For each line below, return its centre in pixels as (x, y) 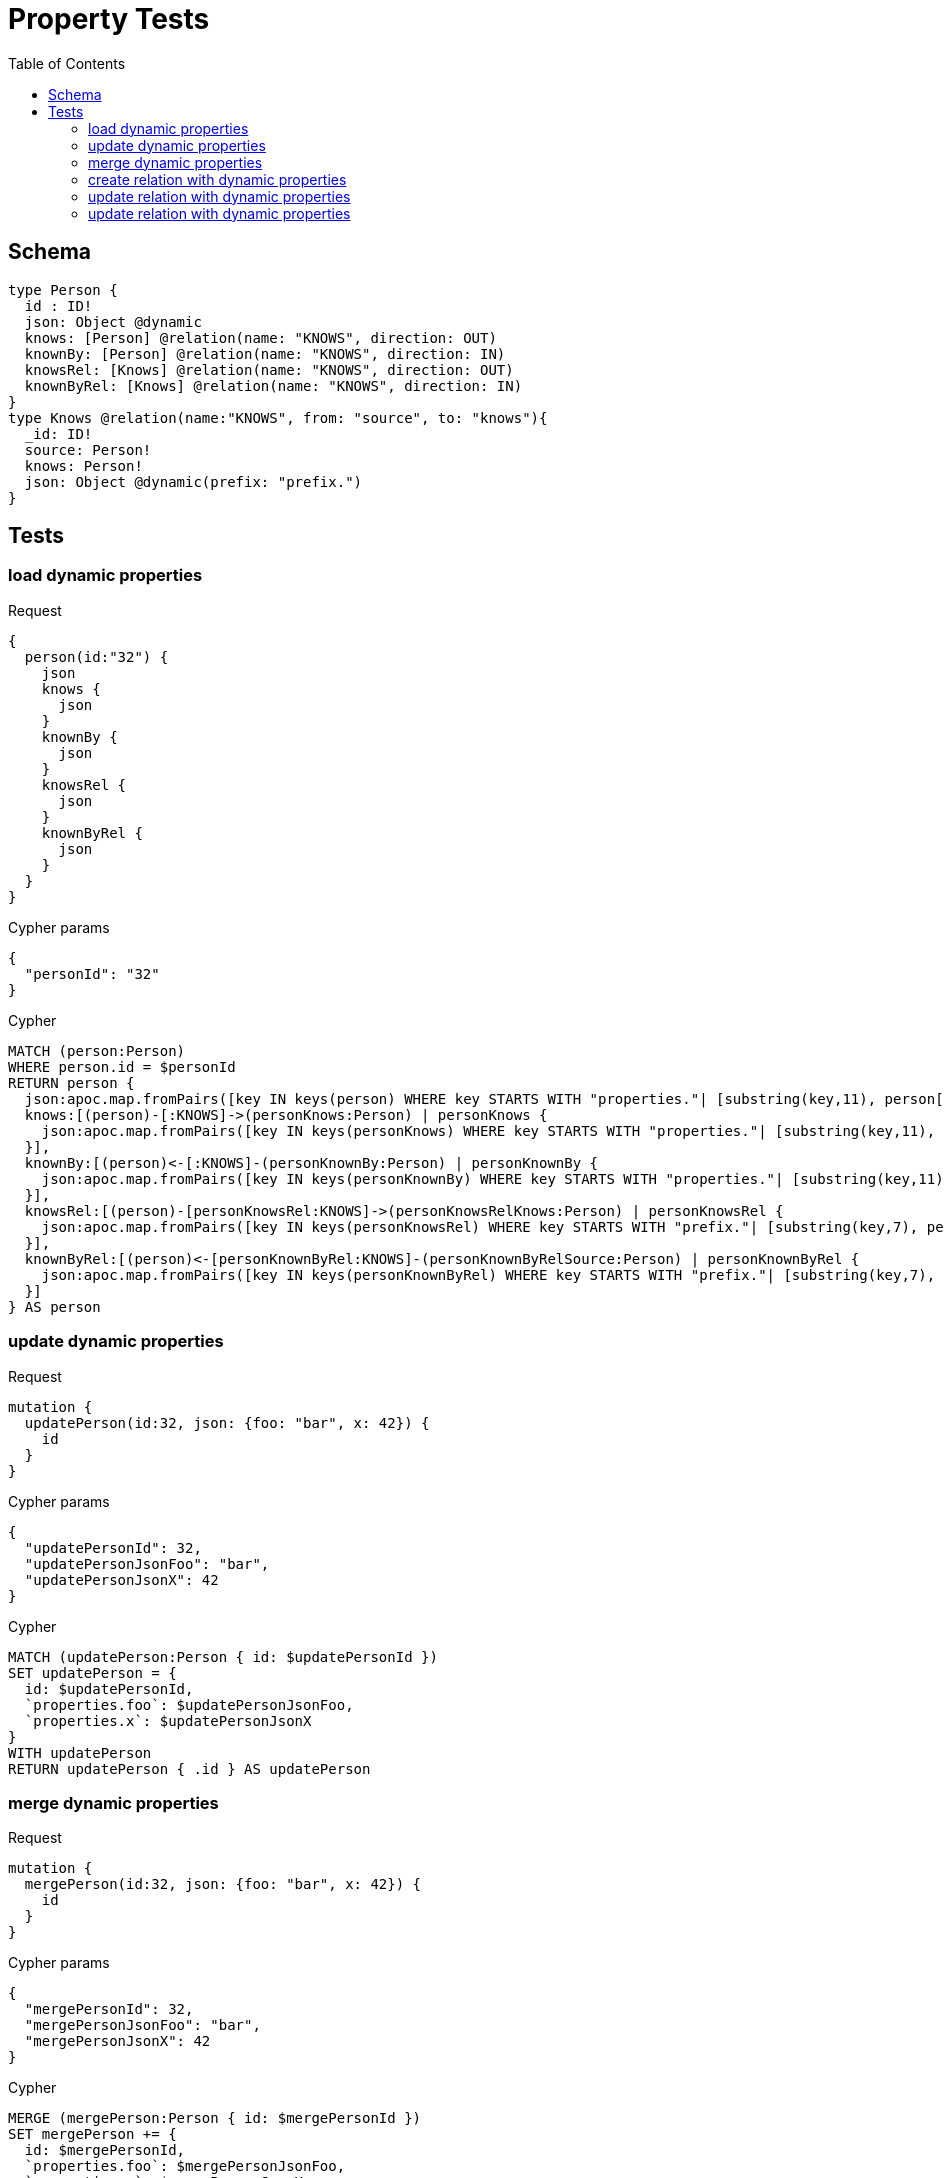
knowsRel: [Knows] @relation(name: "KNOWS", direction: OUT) (269, 369)
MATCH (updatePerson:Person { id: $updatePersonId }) (223, 1656)
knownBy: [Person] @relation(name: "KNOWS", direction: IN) (265, 353)
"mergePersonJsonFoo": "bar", (142, 2025)
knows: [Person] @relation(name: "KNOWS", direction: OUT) (260, 337)
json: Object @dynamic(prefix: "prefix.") (193, 481)
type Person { (63, 289)
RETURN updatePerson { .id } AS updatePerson (189, 1768)
